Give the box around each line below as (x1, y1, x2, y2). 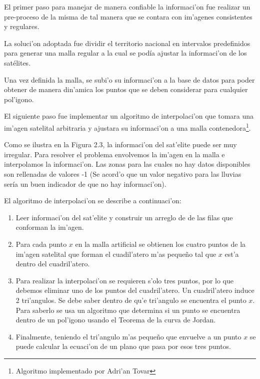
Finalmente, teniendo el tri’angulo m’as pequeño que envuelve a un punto (15, 331, 241, 341)
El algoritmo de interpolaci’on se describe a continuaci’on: (4, 195, 181, 206)
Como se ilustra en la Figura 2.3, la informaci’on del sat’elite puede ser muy (4, 139, 237, 150)
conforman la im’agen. (15, 222, 84, 232)
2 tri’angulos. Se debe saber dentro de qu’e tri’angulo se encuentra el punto (15, 294, 246, 305)
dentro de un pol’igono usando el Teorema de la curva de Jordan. (15, 314, 216, 325)
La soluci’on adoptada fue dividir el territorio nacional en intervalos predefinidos (4, 38, 250, 48)
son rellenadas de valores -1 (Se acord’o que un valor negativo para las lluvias (4, 168, 241, 179)
